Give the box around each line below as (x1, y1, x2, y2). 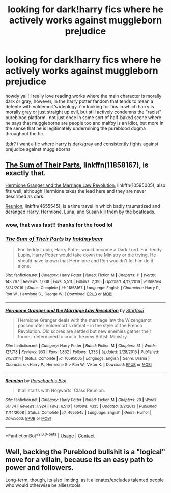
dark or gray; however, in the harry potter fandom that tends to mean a (5, 98, 154, 104)
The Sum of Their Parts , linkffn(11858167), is (5, 161, 149, 170)
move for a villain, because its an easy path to (5, 455, 153, 464)
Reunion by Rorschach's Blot (5, 378, 67, 384)
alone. (17, 263, 31, 269)
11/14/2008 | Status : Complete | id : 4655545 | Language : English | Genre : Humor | (5, 410, 152, 415)
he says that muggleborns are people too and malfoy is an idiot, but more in (5, 120, 164, 126)
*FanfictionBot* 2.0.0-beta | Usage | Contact (5, 432, 95, 439)
